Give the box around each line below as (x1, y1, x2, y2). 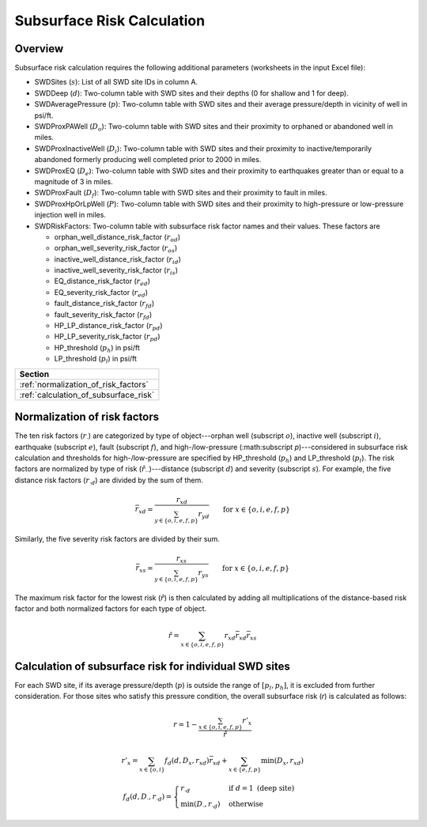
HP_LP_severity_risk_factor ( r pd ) (54, 332, 161, 343)
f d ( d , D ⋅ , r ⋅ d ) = (123, 791, 172, 802)
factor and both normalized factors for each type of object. (14, 604, 207, 614)
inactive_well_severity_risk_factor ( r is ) (54, 266, 178, 277)
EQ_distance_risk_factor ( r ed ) (54, 277, 150, 288)
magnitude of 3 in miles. (34, 176, 114, 186)
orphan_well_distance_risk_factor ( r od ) (54, 232, 181, 244)
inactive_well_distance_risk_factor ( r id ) (54, 254, 182, 266)
